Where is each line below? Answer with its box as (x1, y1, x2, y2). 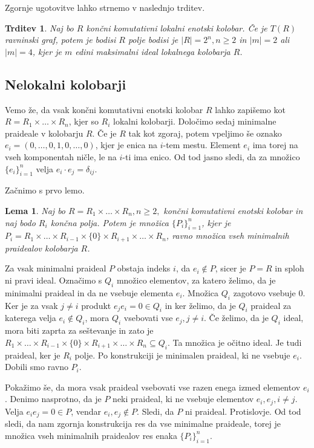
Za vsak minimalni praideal (5, 262, 106, 274)
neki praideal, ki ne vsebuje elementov (113, 392, 254, 405)
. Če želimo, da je (204, 311, 269, 324)
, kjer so (68, 115, 99, 128)
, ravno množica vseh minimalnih (166, 229, 289, 242)
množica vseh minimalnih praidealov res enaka (5, 429, 177, 441)
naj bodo (5, 216, 36, 229)
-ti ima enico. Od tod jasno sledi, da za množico (122, 150, 300, 163)
